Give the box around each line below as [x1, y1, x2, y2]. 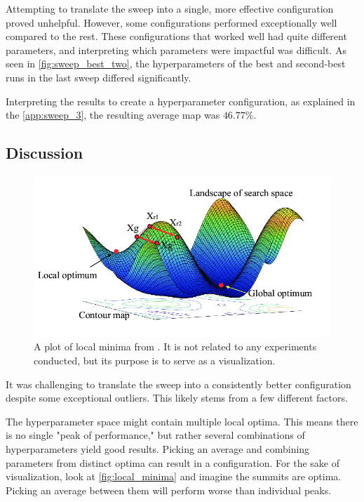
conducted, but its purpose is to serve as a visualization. [34, 352, 276, 367]
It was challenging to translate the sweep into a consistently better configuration [6, 376, 351, 391]
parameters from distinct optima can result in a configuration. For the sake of [6, 455, 339, 470]
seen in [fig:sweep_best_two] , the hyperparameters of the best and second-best [6, 56, 346, 71]
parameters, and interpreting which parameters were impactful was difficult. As [6, 42, 346, 57]
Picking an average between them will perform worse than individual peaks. [6, 482, 332, 497]
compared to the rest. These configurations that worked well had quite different [6, 29, 347, 44]
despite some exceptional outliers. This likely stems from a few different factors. [6, 390, 348, 405]
